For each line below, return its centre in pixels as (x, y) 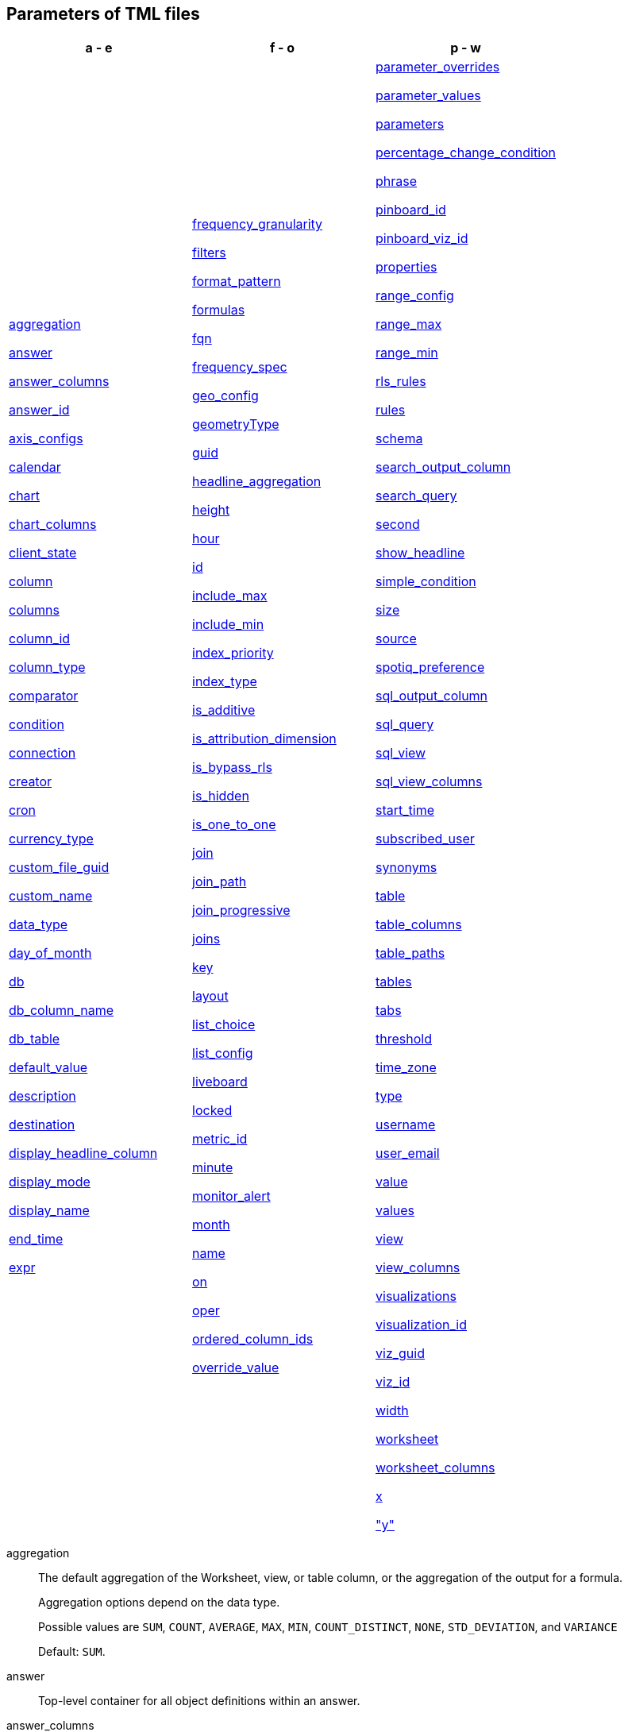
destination (42, 1125)
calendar (35, 467)
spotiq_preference (430, 667)
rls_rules (401, 382)
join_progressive (241, 910)
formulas (219, 310)
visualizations (416, 1296)
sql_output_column (432, 696)
